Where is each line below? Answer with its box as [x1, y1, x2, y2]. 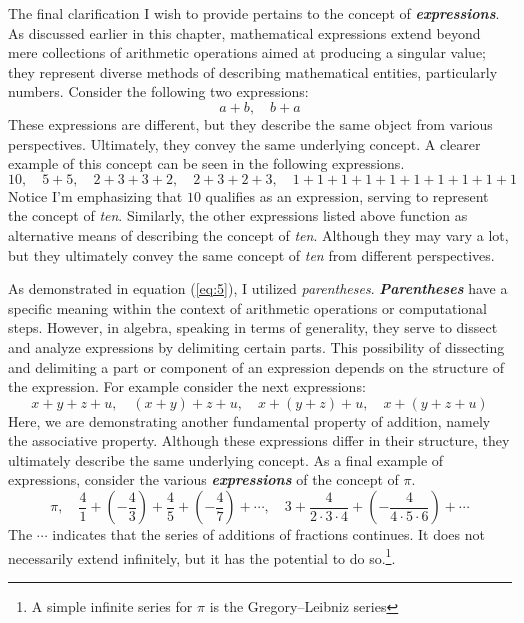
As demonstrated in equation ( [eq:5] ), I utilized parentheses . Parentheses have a [8, 278, 508, 299]
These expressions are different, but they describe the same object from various [8, 113, 493, 134]
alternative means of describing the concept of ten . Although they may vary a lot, [8, 224, 509, 245]
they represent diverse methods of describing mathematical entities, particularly [8, 61, 498, 82]
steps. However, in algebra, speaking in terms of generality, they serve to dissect [8, 317, 498, 338]
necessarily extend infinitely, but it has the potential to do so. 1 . [8, 544, 396, 568]
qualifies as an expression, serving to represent [205, 185, 489, 206]
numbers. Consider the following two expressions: [8, 81, 309, 102]
